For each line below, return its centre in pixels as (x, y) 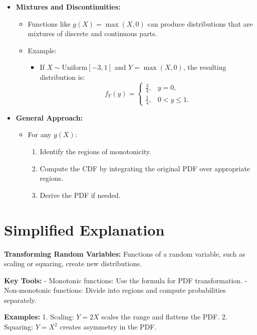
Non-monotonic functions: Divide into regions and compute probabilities (115, 290)
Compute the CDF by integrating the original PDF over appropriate (145, 168)
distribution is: (62, 77)
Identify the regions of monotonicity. (95, 151)
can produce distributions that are (200, 23)
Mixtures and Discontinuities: (68, 7)
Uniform (75, 68)
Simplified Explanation (84, 229)
